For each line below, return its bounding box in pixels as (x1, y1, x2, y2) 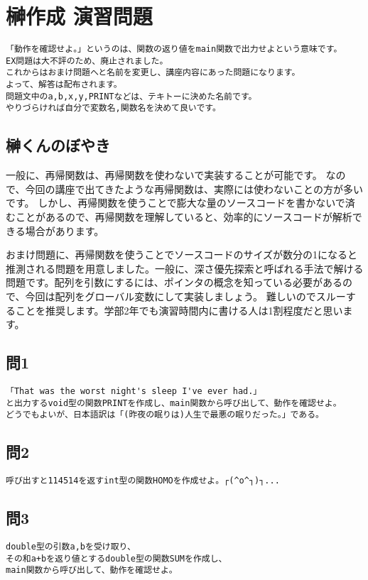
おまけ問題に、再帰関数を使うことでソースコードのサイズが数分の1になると (6, 247, 358, 262)
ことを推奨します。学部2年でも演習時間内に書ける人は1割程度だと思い (15, 302, 343, 317)
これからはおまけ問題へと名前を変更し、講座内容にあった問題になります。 (6, 67, 301, 78)
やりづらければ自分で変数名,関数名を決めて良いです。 (6, 103, 221, 114)
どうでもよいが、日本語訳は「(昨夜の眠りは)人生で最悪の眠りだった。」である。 (6, 410, 324, 420)
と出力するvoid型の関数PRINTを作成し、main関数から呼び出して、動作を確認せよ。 (6, 398, 342, 408)
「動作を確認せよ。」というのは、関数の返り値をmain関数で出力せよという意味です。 (6, 44, 342, 55)
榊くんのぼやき (6, 134, 110, 156)
